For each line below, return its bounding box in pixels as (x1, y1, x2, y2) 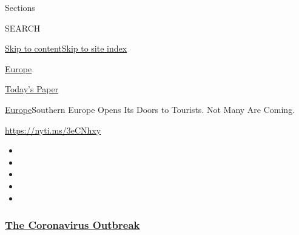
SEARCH (5, 21, 41, 34)
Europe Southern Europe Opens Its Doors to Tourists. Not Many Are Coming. (5, 103, 295, 115)
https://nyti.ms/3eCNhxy (5, 123, 101, 136)
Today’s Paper (5, 83, 59, 95)
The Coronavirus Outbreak (5, 217, 140, 233)
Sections (5, 1, 35, 13)
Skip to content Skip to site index (5, 42, 127, 55)
